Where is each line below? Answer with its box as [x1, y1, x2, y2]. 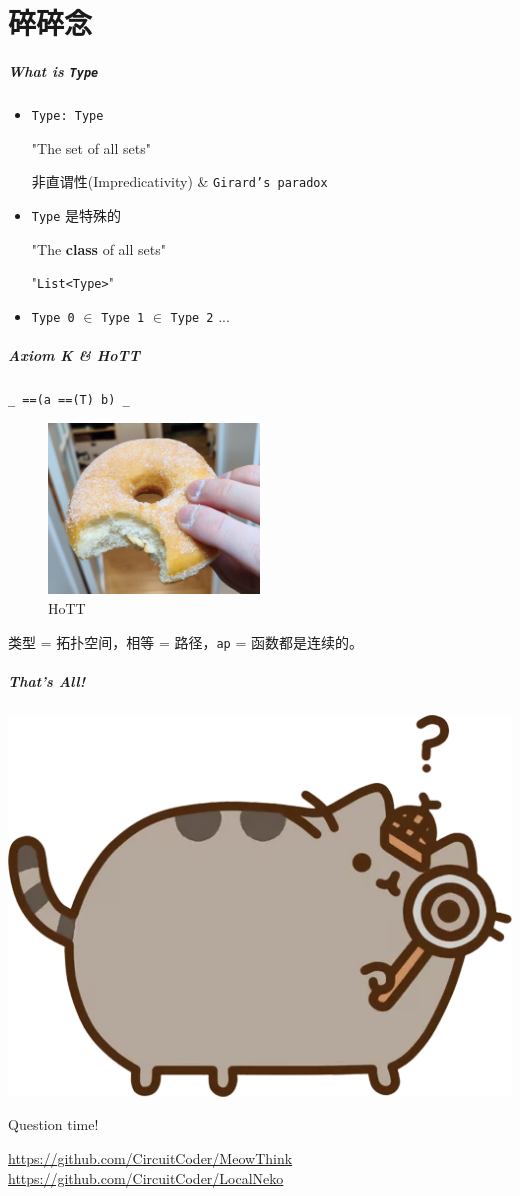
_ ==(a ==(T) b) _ [8, 393, 130, 408]
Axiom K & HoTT [8, 345, 140, 366]
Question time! [8, 1114, 99, 1135]
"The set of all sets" [31, 137, 151, 158]
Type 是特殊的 [31, 204, 122, 225]
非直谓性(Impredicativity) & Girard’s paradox [31, 171, 328, 192]
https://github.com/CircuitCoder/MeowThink [8, 1148, 293, 1169]
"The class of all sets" [31, 238, 166, 259]
